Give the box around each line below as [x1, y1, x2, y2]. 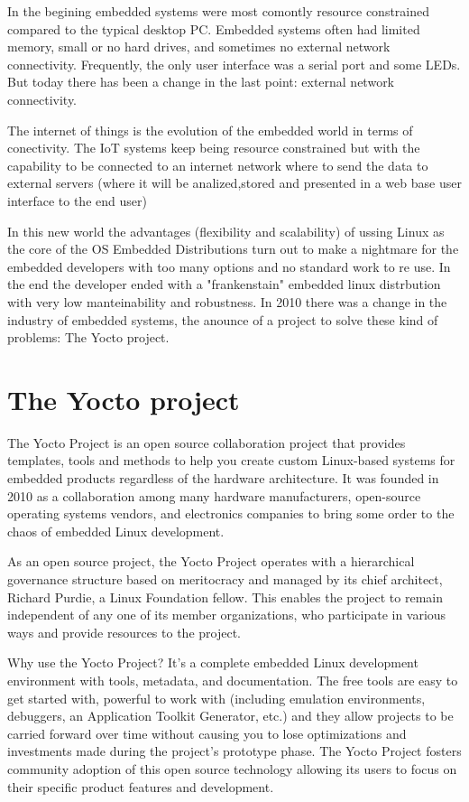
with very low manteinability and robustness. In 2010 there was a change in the [7, 292, 447, 311]
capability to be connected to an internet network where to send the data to [7, 155, 428, 174]
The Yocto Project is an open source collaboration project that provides [7, 433, 406, 452]
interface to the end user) [7, 191, 147, 210]
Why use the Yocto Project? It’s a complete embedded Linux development [7, 653, 418, 672]
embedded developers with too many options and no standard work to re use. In [7, 256, 451, 275]
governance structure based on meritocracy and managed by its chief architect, [7, 569, 443, 588]
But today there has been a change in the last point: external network [7, 72, 395, 91]
